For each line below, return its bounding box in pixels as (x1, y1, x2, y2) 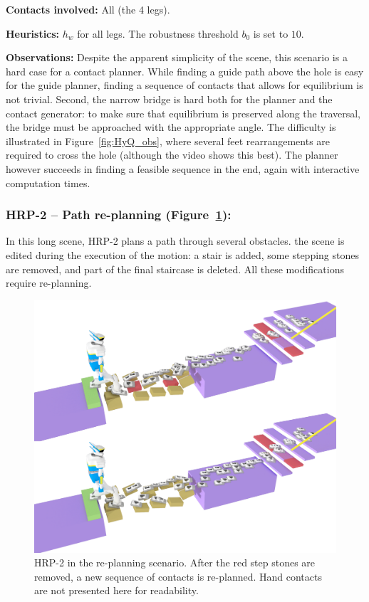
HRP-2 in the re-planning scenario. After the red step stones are (34, 555, 316, 570)
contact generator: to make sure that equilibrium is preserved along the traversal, (6, 105, 360, 120)
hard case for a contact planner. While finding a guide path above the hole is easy (6, 63, 364, 78)
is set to (253, 26, 289, 41)
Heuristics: (6, 26, 60, 41)
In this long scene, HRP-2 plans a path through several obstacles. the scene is (6, 233, 345, 248)
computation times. (6, 175, 90, 190)
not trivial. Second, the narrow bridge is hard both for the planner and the (6, 91, 333, 106)
